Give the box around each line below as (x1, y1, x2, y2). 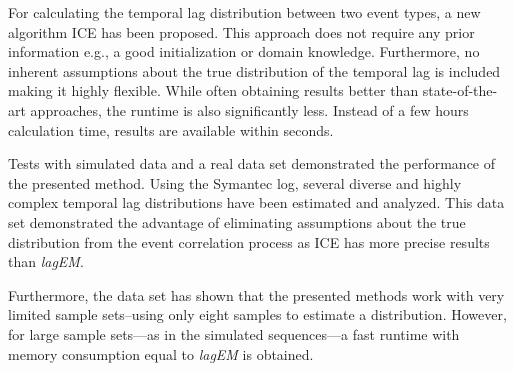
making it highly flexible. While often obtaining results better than (8, 80, 419, 101)
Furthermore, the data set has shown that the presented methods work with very (8, 284, 505, 305)
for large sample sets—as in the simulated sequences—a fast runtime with (8, 323, 460, 344)
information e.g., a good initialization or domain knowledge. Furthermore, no (8, 41, 480, 62)
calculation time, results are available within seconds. (8, 119, 334, 140)
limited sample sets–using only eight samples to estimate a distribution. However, (8, 304, 507, 325)
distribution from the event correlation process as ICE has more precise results (8, 231, 490, 252)
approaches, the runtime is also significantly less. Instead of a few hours (30, 99, 469, 120)
